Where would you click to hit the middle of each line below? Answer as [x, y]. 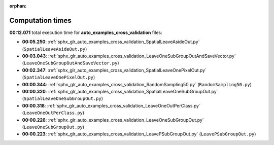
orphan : [18, 6]
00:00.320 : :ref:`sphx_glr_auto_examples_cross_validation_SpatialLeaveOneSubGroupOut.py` [120, 92]
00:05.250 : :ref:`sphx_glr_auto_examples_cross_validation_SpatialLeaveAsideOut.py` [111, 42]
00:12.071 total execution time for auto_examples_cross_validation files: [86, 32]
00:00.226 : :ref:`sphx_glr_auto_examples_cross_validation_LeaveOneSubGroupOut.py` [113, 120]
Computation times [40, 20]
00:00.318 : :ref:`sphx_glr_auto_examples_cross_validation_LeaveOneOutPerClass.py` [111, 105]
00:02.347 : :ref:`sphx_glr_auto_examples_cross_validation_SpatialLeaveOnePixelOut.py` [114, 70]
